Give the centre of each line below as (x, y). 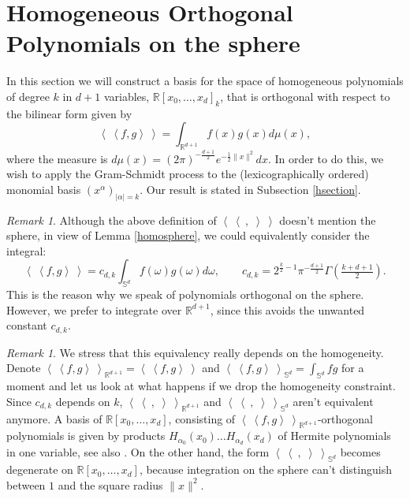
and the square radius (110, 484)
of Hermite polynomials (334, 436)
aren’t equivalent (333, 401)
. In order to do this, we (326, 158)
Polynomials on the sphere (153, 43)
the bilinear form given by (69, 113)
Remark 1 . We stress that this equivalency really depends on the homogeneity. (195, 352)
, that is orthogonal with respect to (305, 96)
